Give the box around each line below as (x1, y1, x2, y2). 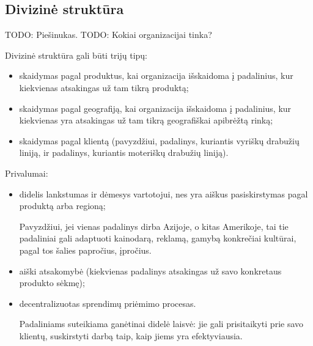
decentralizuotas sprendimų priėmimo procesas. (19, 296, 196, 309)
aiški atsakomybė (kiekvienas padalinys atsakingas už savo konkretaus (19, 264, 282, 277)
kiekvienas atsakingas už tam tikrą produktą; (19, 81, 189, 94)
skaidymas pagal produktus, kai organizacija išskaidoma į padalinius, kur (19, 69, 293, 82)
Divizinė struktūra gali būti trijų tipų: (5, 48, 148, 61)
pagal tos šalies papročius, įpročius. (19, 243, 152, 256)
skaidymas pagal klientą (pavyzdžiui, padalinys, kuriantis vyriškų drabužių (19, 134, 300, 147)
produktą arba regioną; (19, 199, 106, 212)
